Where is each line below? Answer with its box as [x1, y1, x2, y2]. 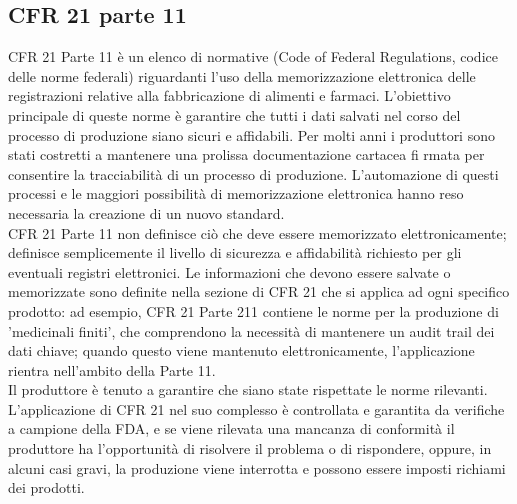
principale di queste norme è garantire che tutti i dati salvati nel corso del [8, 104, 461, 125]
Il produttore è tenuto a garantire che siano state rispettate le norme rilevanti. [8, 379, 488, 400]
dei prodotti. [8, 477, 85, 498]
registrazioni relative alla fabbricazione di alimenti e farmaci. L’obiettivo [8, 85, 451, 106]
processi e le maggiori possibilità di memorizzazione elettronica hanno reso [8, 183, 464, 204]
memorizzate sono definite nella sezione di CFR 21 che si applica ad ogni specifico [8, 281, 510, 302]
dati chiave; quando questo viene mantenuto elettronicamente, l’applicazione [8, 340, 475, 361]
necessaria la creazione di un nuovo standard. [8, 202, 285, 223]
